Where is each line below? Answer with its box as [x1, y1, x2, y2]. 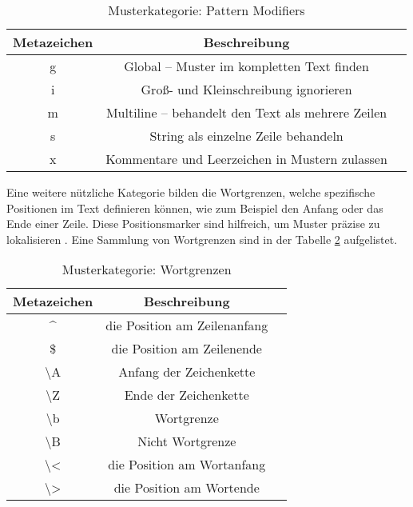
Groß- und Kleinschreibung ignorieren [141, 80, 352, 98]
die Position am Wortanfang [108, 455, 266, 474]
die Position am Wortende [113, 478, 260, 497]
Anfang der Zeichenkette [118, 362, 256, 381]
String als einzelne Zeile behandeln [149, 126, 344, 145]
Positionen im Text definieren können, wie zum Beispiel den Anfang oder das [6, 199, 383, 216]
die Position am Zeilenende [111, 339, 262, 358]
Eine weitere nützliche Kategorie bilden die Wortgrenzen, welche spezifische [6, 184, 375, 200]
